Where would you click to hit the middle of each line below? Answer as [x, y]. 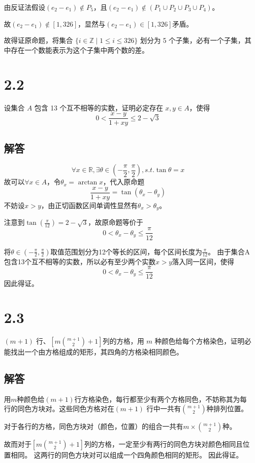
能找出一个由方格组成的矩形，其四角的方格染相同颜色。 [94, 351]
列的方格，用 [123, 340]
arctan [88, 183]
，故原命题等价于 [115, 222]
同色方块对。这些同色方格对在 [66, 409]
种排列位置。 [227, 409]
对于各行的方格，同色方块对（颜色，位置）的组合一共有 [94, 426]
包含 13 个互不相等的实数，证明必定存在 [99, 107]
